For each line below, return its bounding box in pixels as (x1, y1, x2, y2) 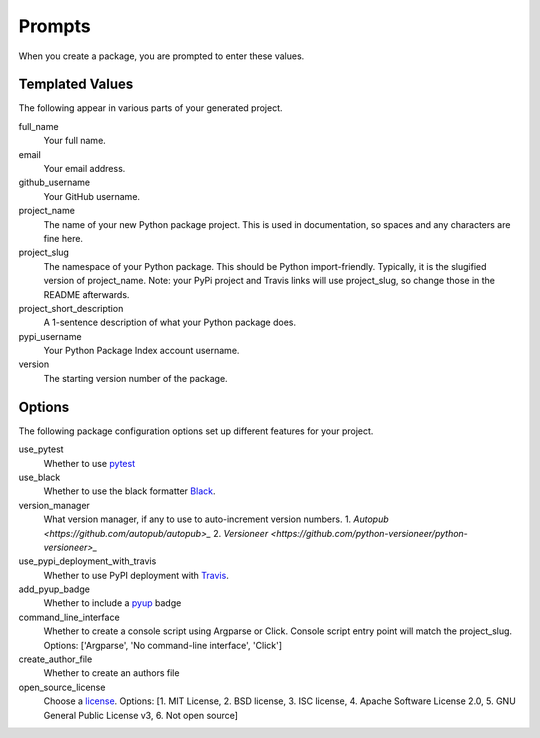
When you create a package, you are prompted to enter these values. (18, 50, 305, 62)
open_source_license (18, 681, 106, 693)
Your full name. (43, 135, 107, 147)
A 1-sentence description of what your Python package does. (43, 316, 297, 329)
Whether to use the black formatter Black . (43, 485, 216, 497)
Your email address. (43, 163, 126, 175)
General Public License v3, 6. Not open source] (43, 709, 239, 721)
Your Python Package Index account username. (43, 345, 240, 357)
